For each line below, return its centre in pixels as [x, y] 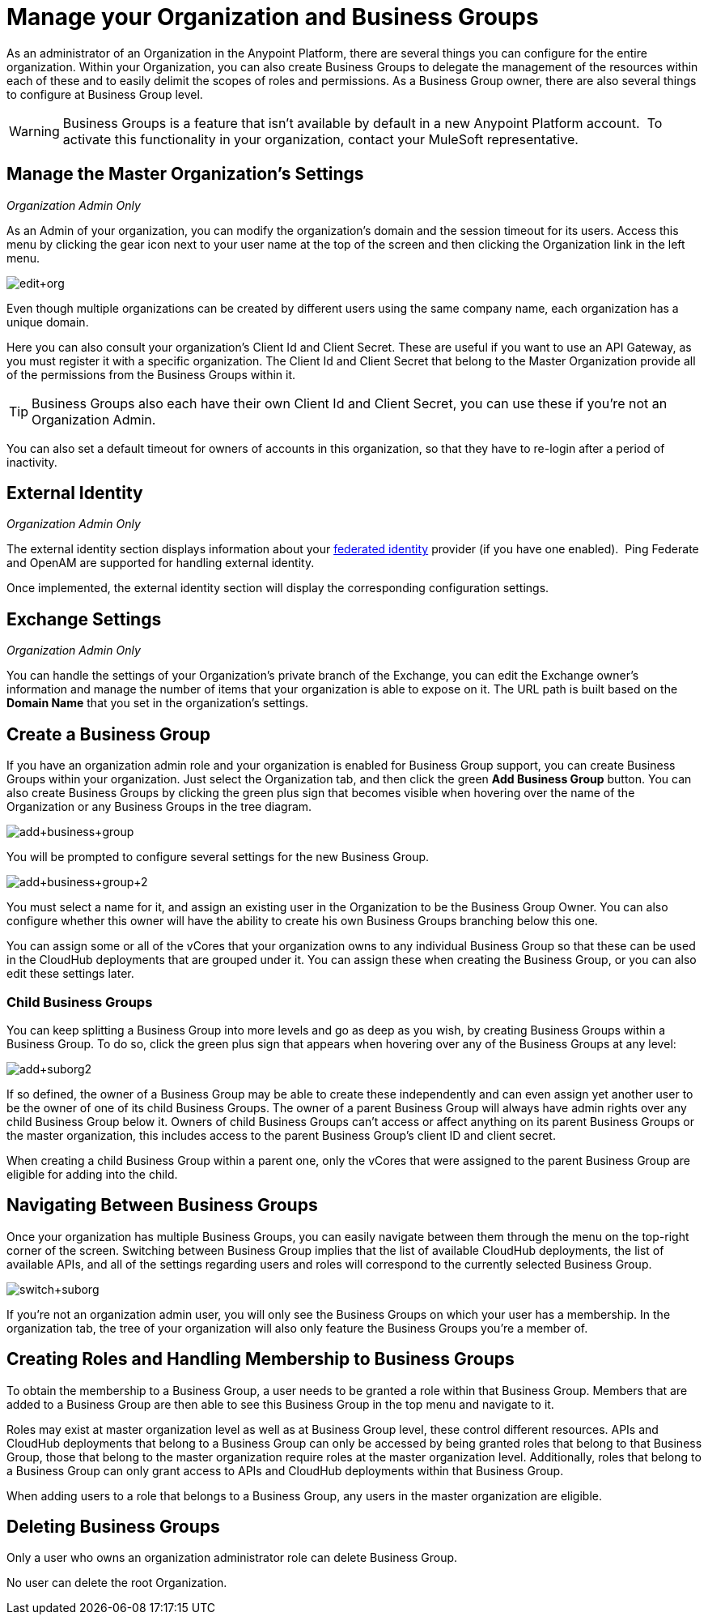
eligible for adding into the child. [92, 1174]
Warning [34, 131]
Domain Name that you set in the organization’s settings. [158, 703]
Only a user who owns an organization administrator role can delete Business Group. [232, 1558]
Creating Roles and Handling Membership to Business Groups [261, 1359]
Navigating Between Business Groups [162, 1205]
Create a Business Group [109, 734]
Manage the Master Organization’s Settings [185, 174]
